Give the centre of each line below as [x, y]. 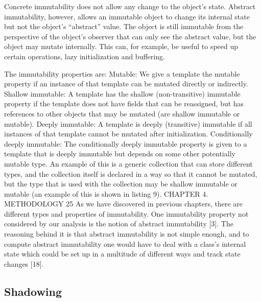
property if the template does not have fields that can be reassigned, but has [124, 103]
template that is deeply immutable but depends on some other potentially [120, 154]
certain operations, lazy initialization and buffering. [85, 56]
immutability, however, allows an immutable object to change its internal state [127, 16]
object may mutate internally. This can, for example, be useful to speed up [121, 46]
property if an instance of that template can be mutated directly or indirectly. [126, 84]
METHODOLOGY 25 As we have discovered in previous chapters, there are [124, 204]
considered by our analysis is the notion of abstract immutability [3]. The [119, 224]
